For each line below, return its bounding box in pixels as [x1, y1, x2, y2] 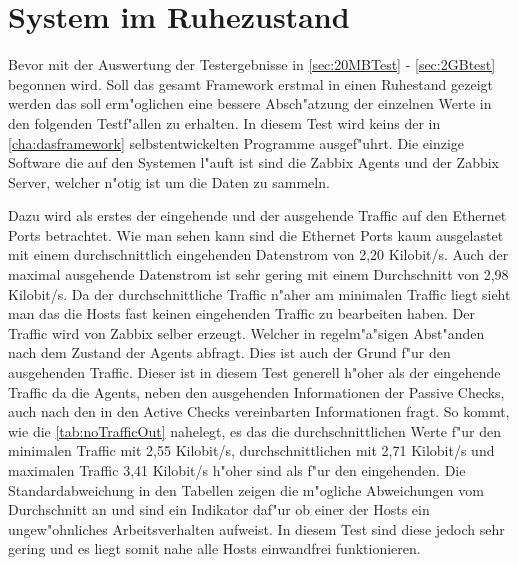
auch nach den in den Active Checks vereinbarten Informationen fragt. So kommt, [8, 401, 510, 422]
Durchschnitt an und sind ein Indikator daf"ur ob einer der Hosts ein [8, 499, 430, 520]
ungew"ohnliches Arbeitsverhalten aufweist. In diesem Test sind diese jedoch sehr [8, 518, 505, 539]
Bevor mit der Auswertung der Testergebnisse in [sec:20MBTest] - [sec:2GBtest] [8, 54, 496, 75]
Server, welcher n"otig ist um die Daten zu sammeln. [8, 171, 330, 192]
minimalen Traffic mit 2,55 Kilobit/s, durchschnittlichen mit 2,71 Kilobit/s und [8, 440, 495, 461]
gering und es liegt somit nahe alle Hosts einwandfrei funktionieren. [8, 538, 421, 559]
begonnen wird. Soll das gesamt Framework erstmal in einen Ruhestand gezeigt [8, 73, 493, 94]
